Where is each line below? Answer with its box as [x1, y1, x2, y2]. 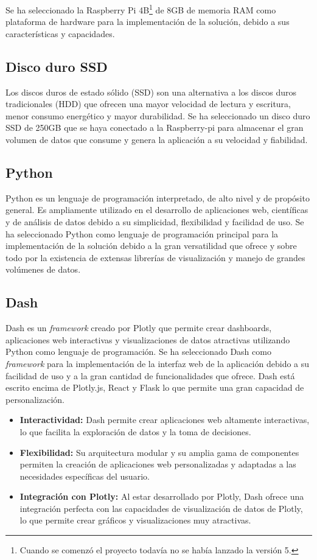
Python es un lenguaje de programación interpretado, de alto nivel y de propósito [5, 191, 310, 204]
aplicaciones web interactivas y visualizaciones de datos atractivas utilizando [5, 333, 290, 346]
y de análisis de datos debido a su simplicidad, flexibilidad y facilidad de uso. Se [5, 215, 304, 228]
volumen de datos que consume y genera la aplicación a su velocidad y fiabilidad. [5, 133, 308, 146]
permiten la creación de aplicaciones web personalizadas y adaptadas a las [19, 458, 296, 471]
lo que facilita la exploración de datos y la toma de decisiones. [19, 425, 251, 438]
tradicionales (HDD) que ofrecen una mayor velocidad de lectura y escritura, [5, 97, 291, 110]
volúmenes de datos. [5, 263, 81, 276]
